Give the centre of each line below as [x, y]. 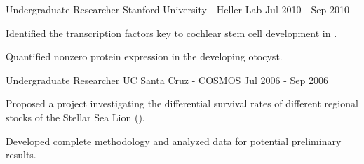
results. [21, 155]
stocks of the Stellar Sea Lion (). [75, 117]
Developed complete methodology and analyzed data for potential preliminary [174, 141]
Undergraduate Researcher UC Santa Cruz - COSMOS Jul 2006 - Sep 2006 [167, 80]
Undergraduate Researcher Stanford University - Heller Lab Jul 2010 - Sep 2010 [177, 9]
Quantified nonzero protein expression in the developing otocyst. [144, 56]
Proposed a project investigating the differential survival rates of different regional [182, 103]
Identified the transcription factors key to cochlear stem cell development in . [171, 33]
